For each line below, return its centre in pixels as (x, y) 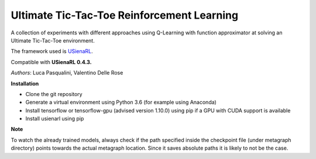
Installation (25, 83)
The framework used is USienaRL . (52, 51)
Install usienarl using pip (55, 119)
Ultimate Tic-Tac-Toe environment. (53, 40)
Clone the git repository (54, 94)
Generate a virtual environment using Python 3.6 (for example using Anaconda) (121, 103)
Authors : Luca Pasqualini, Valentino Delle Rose (67, 73)
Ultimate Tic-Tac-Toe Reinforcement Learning (125, 15)
